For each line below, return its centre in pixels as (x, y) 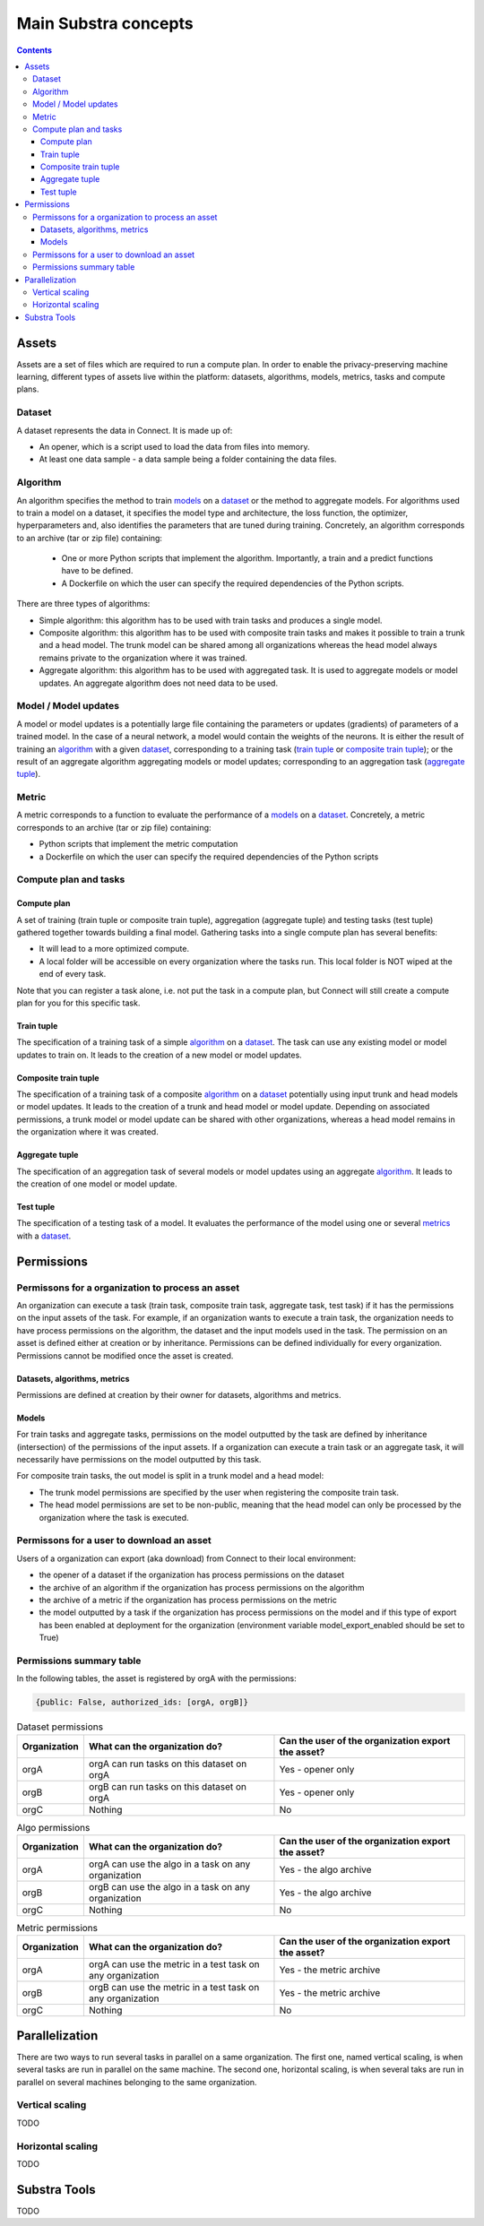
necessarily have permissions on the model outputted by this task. (139, 1460)
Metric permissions (57, 1928)
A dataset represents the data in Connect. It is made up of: (125, 430)
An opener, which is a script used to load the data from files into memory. (174, 446)
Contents (35, 50)
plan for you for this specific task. (78, 1003)
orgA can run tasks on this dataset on (168, 1764)
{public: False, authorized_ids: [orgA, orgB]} (142, 1702)
